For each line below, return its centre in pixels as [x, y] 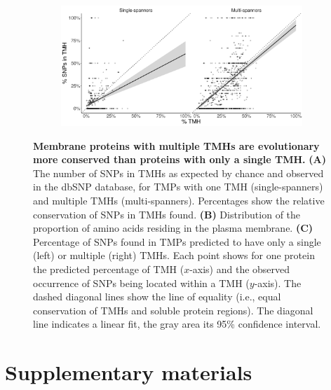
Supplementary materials [129, 372]
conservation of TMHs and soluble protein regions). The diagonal [173, 310]
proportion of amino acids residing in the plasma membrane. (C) [173, 228]
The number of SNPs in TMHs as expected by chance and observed [178, 173]
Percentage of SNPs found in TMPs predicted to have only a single [177, 241]
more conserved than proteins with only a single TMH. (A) [180, 159]
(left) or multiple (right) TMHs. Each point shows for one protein [174, 255]
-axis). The [278, 283]
